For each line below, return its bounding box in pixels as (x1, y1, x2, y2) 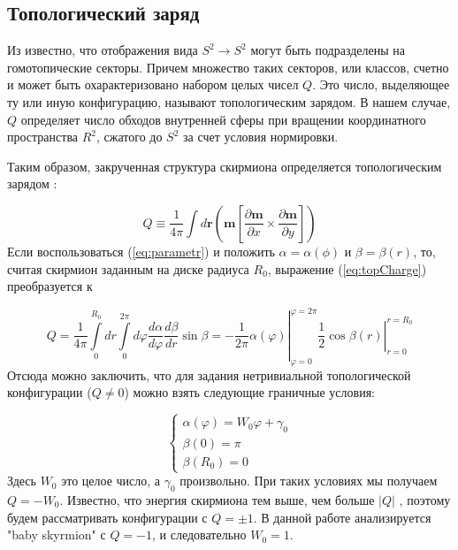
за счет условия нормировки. (183, 127, 339, 146)
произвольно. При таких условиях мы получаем (179, 471, 438, 490)
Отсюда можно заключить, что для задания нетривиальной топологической (7, 365, 411, 384)
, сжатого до (96, 127, 163, 146)
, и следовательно (152, 525, 247, 544)
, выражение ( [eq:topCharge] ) (267, 259, 427, 278)
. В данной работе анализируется (253, 508, 431, 526)
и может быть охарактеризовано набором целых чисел (7, 75, 299, 94)
